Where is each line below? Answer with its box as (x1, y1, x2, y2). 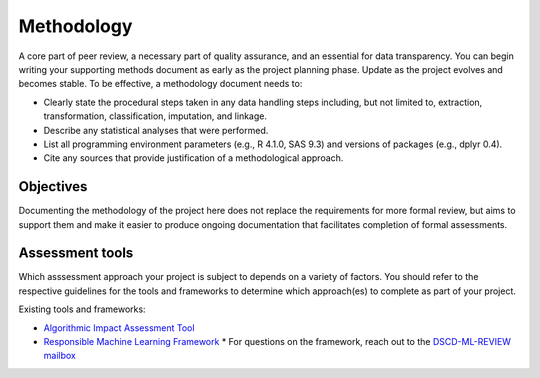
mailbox (43, 350, 77, 362)
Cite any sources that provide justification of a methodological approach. (43, 152, 344, 164)
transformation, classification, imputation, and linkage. (43, 110, 267, 122)
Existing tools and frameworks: (18, 303, 146, 315)
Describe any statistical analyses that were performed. (43, 124, 269, 136)
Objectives (18, 178, 88, 195)
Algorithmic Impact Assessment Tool (43, 321, 195, 334)
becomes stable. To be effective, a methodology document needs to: (18, 78, 303, 90)
